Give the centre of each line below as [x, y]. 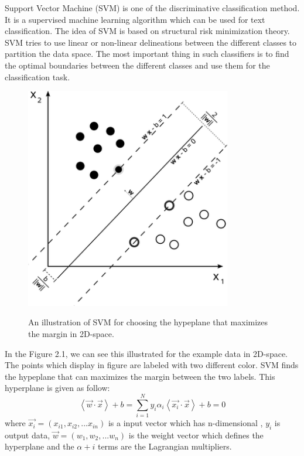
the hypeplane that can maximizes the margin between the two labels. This [140, 376]
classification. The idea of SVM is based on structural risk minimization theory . [147, 31]
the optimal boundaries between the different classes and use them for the [137, 65]
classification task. [37, 76]
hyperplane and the [40, 446]
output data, [28, 435]
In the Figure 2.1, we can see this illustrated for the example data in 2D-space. [146, 353]
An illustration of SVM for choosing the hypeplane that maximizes [148, 322]
